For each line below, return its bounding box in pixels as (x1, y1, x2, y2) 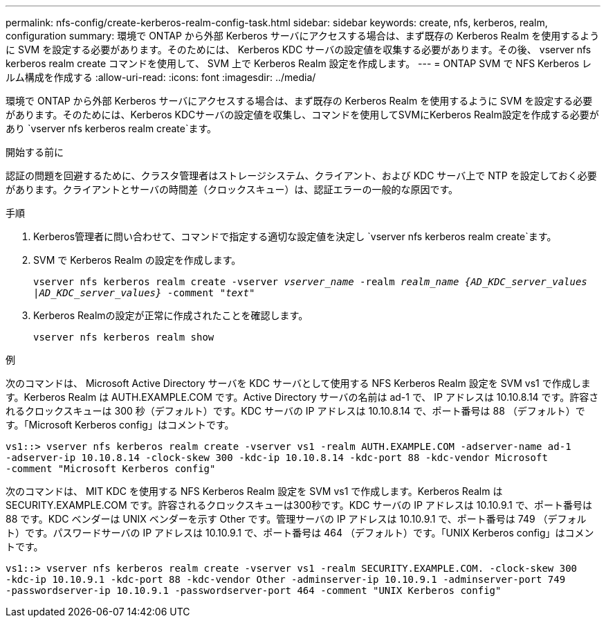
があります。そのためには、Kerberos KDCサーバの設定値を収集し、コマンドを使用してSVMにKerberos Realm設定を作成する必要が (6, 109, 599, 120)
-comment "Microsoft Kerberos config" (6, 463, 216, 474)
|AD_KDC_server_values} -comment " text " (33, 287, 255, 298)
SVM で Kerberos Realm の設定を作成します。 (33, 254, 241, 266)
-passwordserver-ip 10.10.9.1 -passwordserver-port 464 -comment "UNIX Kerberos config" (6, 585, 502, 596)
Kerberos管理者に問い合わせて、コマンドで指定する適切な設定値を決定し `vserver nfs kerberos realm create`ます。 (33, 231, 557, 242)
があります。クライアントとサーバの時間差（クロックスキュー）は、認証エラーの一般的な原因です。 (6, 183, 459, 195)
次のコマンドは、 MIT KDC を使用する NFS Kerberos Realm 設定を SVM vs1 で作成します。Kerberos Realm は (6, 485, 503, 497)
